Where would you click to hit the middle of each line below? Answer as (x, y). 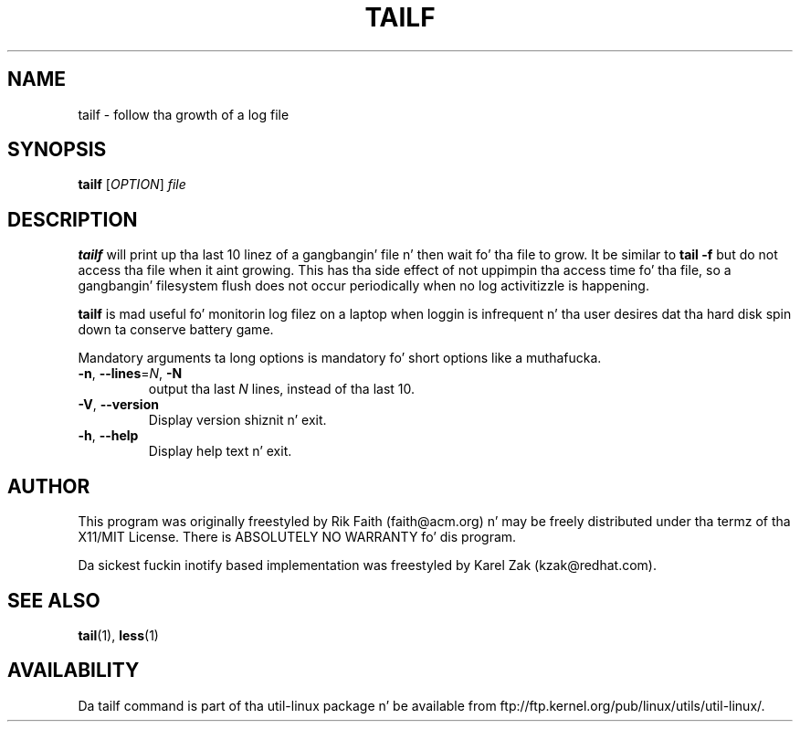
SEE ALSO (54, 600)
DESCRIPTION (73, 219)
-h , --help (108, 436)
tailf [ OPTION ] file (132, 185)
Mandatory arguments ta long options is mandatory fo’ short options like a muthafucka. (340, 358)
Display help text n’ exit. (220, 451)
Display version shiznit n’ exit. (237, 420)
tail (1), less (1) (118, 635)
